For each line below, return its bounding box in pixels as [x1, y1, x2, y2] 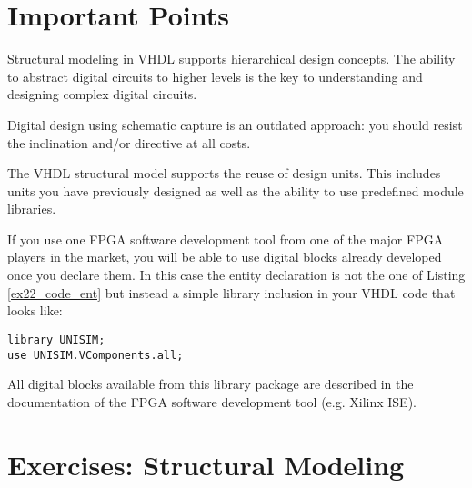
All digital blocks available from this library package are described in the [7, 374, 414, 393]
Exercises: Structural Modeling [7, 445, 405, 483]
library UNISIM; [7, 333, 105, 346]
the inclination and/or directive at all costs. [7, 133, 251, 152]
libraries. [7, 199, 56, 218]
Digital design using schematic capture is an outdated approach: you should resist [7, 115, 463, 134]
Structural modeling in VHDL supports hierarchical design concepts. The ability [7, 49, 456, 68]
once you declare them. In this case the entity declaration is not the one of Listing [7, 265, 466, 284]
